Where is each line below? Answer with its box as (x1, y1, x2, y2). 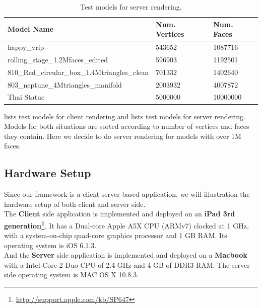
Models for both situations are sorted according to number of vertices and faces (4, 121, 249, 131)
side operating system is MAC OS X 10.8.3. (4, 269, 139, 280)
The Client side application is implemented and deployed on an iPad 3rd (4, 208, 235, 219)
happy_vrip (8, 42, 44, 52)
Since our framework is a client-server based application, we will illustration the (4, 189, 250, 199)
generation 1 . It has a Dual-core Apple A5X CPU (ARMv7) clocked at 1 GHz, (4, 218, 249, 230)
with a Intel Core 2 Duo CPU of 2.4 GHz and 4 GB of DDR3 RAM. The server (4, 259, 250, 270)
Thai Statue (8, 92, 45, 102)
